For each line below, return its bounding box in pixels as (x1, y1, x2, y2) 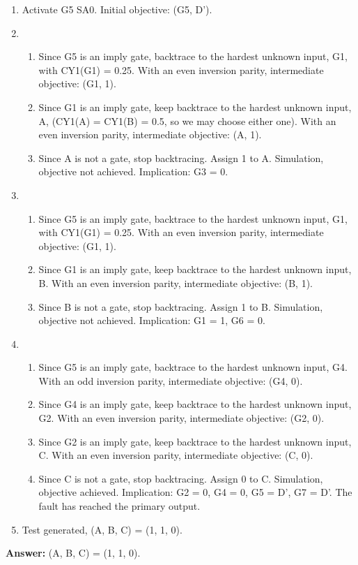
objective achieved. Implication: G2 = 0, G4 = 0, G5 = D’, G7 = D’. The (38, 485, 352, 499)
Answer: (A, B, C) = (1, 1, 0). (6, 545, 141, 560)
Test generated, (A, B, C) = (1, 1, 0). (22, 522, 182, 536)
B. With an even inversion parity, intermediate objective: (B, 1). (38, 275, 313, 290)
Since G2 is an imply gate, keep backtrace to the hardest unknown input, (38, 434, 352, 448)
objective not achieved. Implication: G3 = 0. (38, 164, 228, 179)
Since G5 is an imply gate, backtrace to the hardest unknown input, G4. (38, 360, 348, 374)
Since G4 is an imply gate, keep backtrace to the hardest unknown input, (38, 397, 352, 411)
